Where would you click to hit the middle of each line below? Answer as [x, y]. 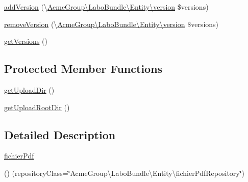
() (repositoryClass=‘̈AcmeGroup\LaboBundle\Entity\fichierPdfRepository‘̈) [125, 173]
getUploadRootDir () [37, 107]
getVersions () [26, 41]
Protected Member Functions [83, 69]
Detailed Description [60, 134]
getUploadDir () [29, 89]
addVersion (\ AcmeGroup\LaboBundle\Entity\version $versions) [106, 7]
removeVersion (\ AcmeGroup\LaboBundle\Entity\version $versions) [111, 24]
